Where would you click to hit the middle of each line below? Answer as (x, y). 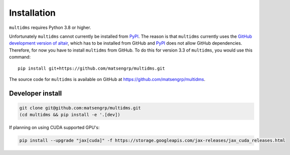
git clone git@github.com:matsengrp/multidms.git (80, 108)
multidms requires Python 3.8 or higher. (50, 27)
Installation (32, 13)
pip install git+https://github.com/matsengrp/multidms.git (91, 68)
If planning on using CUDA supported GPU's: (54, 128)
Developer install (36, 93)
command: (20, 57)
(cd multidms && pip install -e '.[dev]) (70, 115)
